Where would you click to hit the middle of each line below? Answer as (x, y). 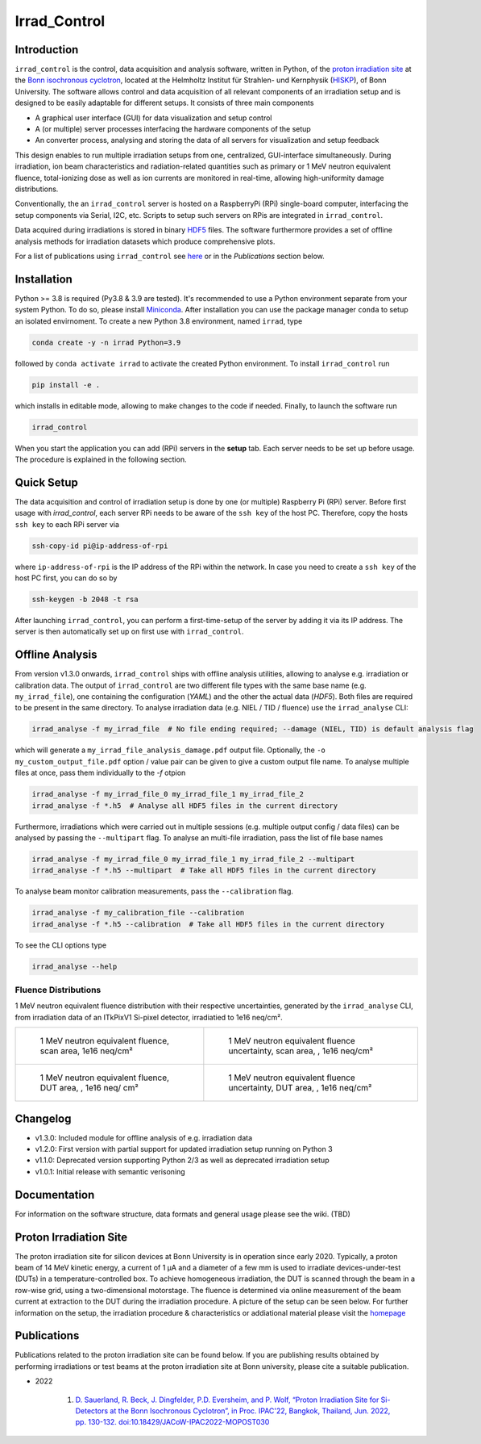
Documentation (55, 1195)
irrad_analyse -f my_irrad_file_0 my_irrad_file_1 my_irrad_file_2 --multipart (193, 859)
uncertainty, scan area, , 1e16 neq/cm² (301, 1051)
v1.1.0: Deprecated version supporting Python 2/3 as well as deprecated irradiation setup (182, 1160)
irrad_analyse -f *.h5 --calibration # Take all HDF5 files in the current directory (208, 924)
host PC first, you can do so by (66, 578)
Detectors (92, 1411)
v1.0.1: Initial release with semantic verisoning (110, 1171)
